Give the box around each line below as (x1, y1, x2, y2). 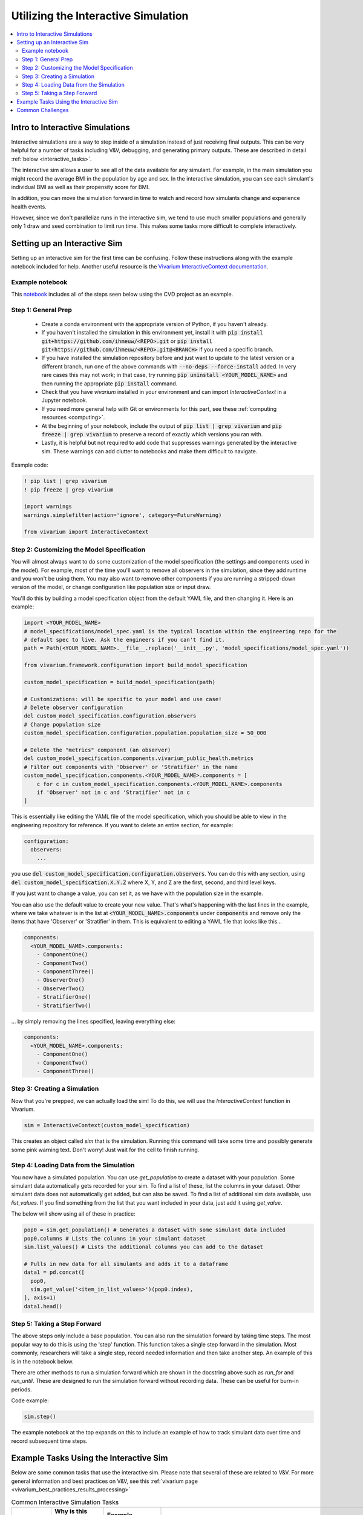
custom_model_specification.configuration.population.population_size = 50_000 (24, 730, 267, 736)
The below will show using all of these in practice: (11, 1210, 136, 1217)
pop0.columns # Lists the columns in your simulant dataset (24, 1235, 206, 1242)
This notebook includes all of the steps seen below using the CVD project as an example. (11, 290, 234, 298)
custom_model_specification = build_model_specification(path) (24, 679, 216, 685)
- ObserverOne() (36, 976, 85, 984)
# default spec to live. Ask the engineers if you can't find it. (24, 636, 225, 643)
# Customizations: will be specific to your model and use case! (24, 696, 222, 702)
